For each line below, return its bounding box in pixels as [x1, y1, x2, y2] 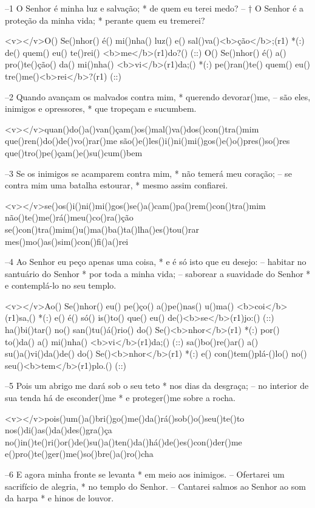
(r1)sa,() [5, 311, 36, 324]
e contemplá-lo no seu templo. [5, 279, 117, 292]
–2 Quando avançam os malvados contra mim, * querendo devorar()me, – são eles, [5, 90, 311, 103]
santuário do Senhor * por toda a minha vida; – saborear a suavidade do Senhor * [5, 267, 311, 280]
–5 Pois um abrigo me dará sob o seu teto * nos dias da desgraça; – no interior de [5, 379, 309, 392]
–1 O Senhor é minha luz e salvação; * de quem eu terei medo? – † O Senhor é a [5, 2, 304, 14]
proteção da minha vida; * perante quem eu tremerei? [5, 13, 205, 26]
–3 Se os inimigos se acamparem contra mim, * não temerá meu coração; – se [5, 166, 292, 179]
